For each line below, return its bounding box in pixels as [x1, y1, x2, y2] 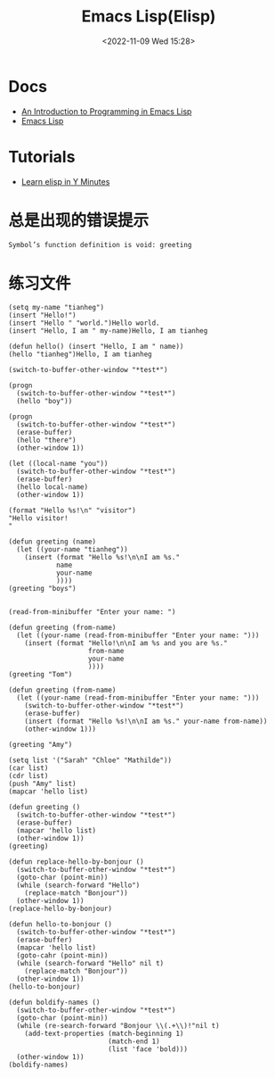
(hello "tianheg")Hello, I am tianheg [8, 350, 152, 359]
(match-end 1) [107, 1037, 161, 1046]
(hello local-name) [16, 483, 89, 492]
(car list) [8, 764, 49, 773]
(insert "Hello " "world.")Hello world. [8, 319, 161, 328]
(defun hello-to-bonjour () [8, 920, 113, 929]
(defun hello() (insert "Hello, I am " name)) [8, 342, 184, 352]
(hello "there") [16, 435, 77, 445]
